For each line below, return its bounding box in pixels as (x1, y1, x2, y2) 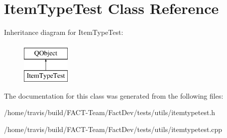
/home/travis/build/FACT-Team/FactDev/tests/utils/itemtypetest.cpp (4, 124, 223, 135)
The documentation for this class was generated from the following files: (4, 90, 224, 101)
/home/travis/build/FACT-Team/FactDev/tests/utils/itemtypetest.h (4, 107, 216, 118)
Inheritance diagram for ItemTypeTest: (4, 27, 123, 37)
